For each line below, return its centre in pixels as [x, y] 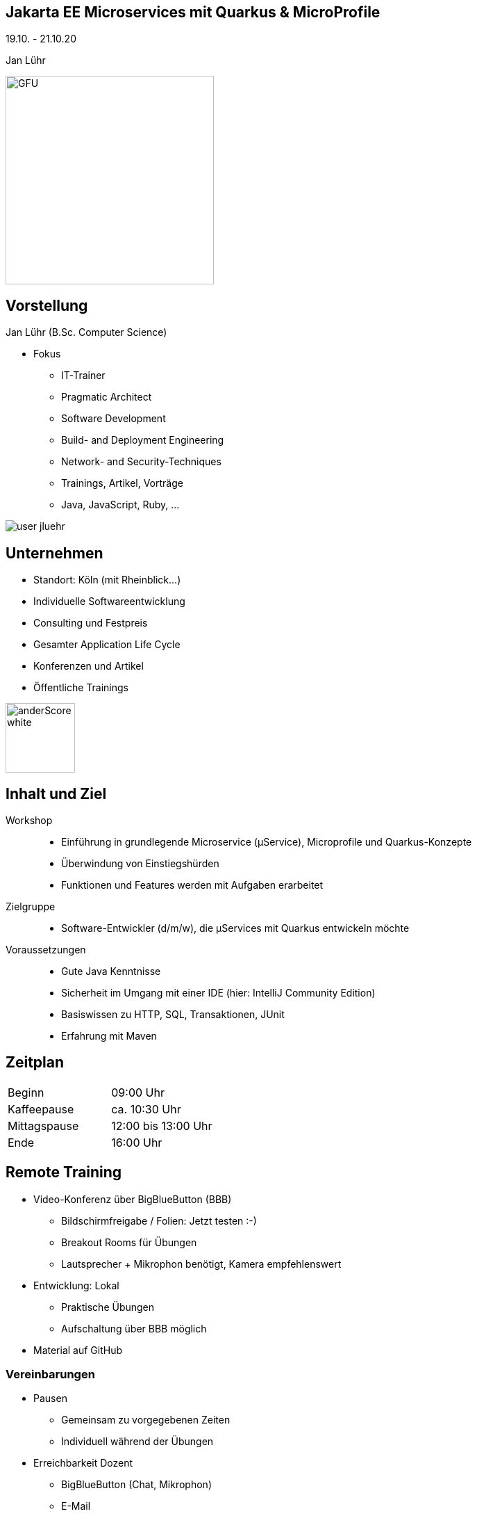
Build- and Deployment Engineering [143, 440]
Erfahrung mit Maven [109, 1035]
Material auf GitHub [78, 1350]
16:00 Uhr [137, 1142]
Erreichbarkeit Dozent [83, 1463]
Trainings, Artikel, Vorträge [122, 483]
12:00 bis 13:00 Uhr [162, 1126]
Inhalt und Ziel [56, 793]
